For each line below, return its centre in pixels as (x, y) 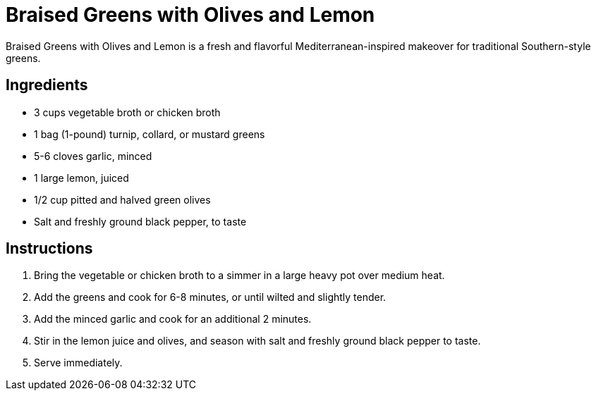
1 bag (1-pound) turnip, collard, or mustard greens (150, 134)
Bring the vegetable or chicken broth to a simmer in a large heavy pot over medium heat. (239, 276)
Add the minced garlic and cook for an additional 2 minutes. (173, 319)
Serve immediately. (78, 363)
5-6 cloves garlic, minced (93, 156)
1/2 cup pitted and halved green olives (122, 199)
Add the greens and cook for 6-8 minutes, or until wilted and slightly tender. (210, 297)
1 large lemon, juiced (81, 178)
